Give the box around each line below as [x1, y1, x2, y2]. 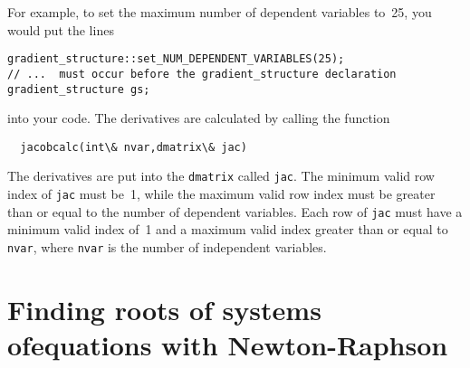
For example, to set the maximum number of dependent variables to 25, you [7, 3, 432, 21]
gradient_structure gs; [7, 82, 150, 96]
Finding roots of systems [7, 290, 321, 327]
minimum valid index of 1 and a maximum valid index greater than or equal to [7, 220, 448, 239]
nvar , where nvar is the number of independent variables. [7, 237, 327, 256]
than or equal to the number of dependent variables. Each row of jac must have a [7, 202, 463, 221]
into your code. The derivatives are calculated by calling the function [7, 109, 390, 127]
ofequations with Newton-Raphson [7, 326, 448, 363]
